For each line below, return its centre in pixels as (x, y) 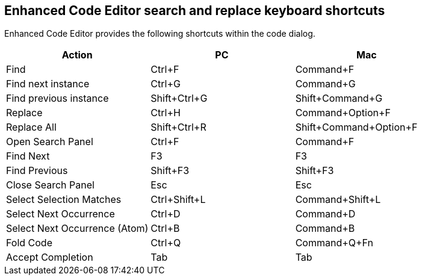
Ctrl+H (166, 113)
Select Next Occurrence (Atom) (77, 229)
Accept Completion (50, 257)
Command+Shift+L (338, 200)
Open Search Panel (50, 142)
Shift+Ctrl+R (178, 127)
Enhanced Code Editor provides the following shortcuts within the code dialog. (160, 34)
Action (77, 55)
